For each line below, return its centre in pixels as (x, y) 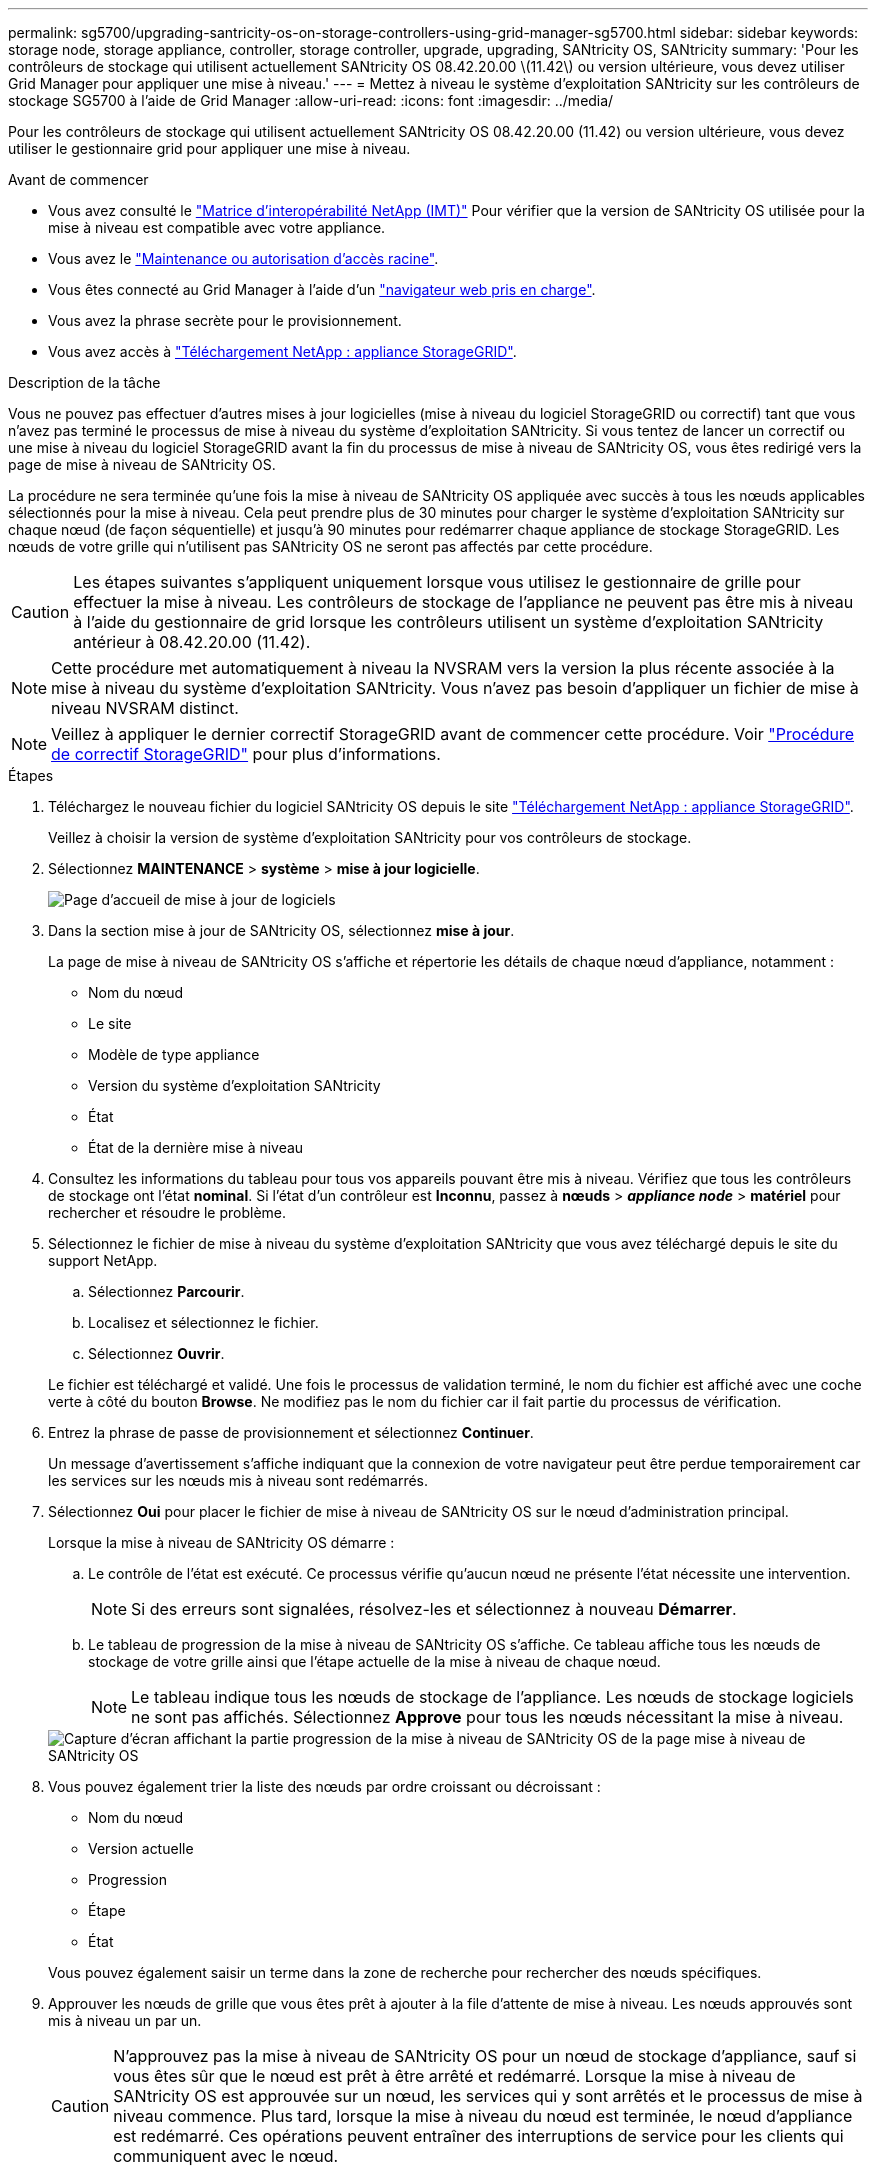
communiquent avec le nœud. (226, 2156)
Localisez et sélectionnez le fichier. (203, 1322)
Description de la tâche (84, 382)
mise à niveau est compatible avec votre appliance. (217, 227)
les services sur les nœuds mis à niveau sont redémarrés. (238, 1480)
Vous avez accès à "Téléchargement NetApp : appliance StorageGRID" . (282, 351)
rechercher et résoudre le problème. (167, 1212)
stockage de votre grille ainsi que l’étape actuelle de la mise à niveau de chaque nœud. (374, 1661)
